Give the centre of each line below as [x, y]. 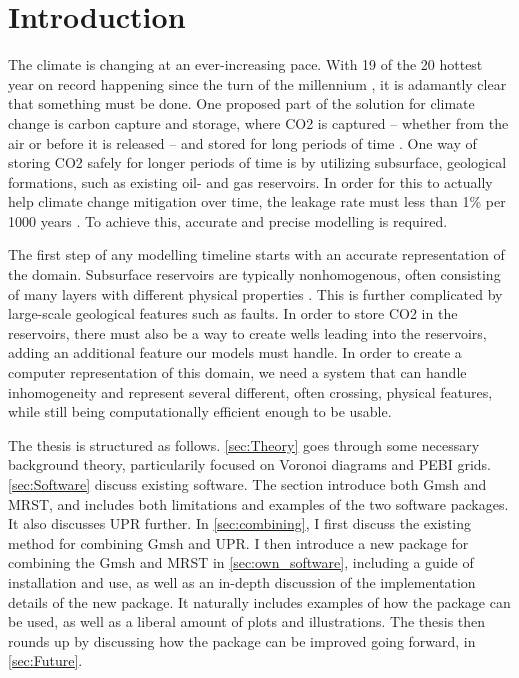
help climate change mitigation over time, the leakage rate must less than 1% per [257, 201]
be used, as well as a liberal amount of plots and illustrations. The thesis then [247, 621]
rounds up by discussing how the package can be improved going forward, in [242, 640]
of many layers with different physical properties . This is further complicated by [255, 293]
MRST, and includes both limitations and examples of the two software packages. [258, 503]
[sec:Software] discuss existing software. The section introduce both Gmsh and [247, 484]
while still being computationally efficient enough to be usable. [200, 411]
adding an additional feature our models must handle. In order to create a [235, 352]
